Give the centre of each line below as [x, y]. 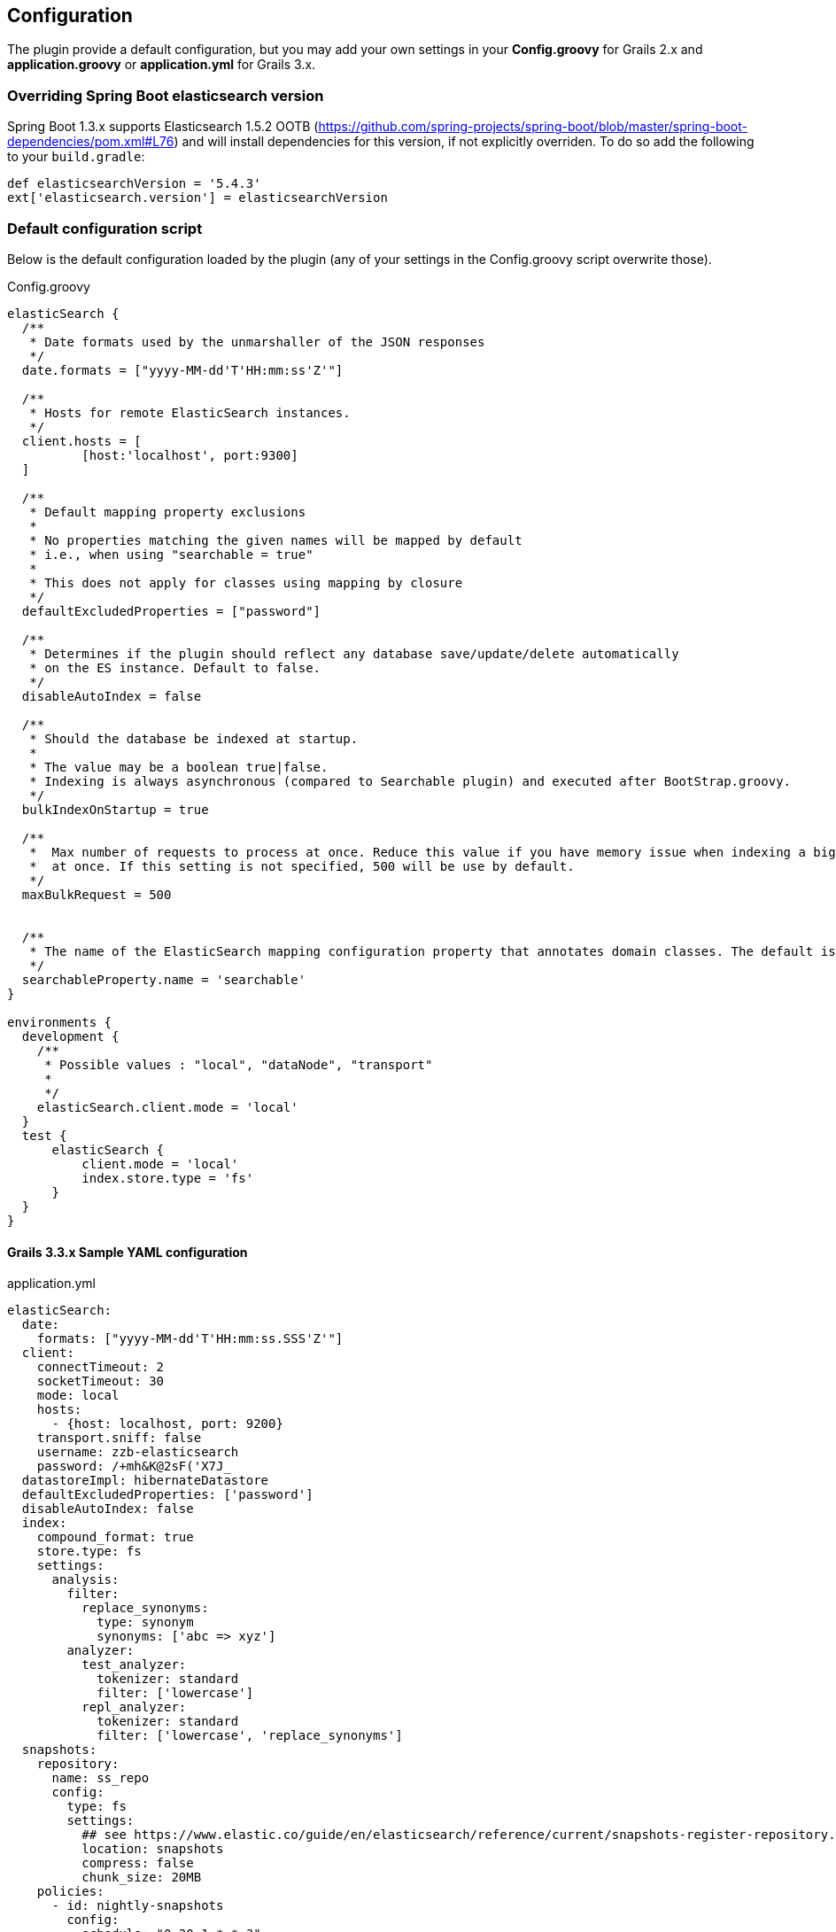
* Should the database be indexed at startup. [194, 738]
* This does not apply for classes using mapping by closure [246, 582]
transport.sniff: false [119, 1438]
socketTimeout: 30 [101, 1381]
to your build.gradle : [76, 157]
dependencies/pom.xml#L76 [91, 142]
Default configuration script [105, 228]
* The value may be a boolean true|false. [179, 767]
